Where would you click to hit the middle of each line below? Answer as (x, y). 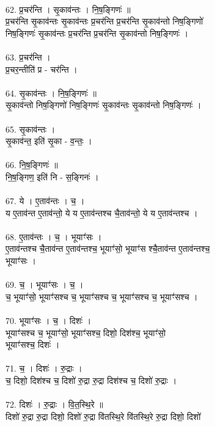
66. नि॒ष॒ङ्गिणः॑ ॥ (32, 165)
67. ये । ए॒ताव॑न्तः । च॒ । (45, 201)
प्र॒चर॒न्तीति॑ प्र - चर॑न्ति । (42, 69)
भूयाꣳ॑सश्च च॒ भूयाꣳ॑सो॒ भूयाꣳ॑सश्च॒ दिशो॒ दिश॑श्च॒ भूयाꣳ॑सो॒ (86, 332)
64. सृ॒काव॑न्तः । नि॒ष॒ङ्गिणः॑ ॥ (51, 93)
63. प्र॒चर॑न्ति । (28, 57)
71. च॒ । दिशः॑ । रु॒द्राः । (44, 368)
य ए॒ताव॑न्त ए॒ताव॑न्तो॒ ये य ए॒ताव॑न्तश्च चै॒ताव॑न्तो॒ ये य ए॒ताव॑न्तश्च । (102, 212)
